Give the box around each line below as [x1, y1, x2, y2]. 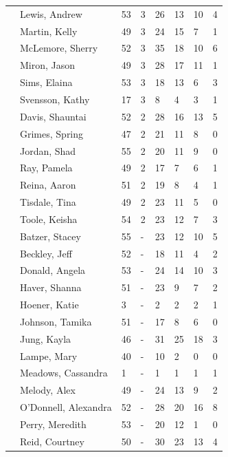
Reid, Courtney [20, 434, 84, 448]
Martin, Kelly [20, 23, 78, 38]
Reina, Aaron [20, 178, 76, 192]
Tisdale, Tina [20, 195, 76, 209]
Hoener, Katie [20, 297, 79, 312]
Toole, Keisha [20, 211, 78, 226]
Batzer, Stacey [20, 228, 81, 243]
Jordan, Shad [20, 143, 76, 158]
